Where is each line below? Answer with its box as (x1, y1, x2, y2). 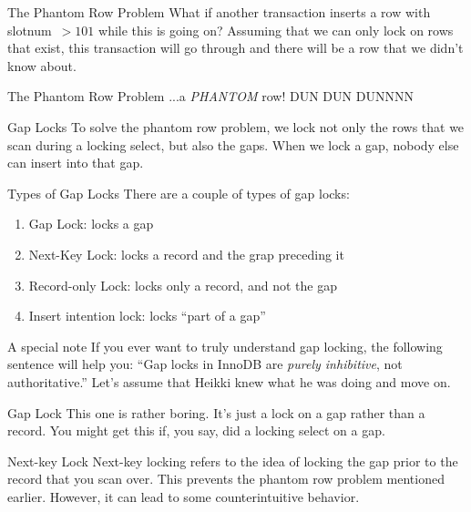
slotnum (7, 20, 52, 39)
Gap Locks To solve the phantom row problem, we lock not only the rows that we (7, 117, 465, 136)
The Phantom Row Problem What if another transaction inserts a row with (7, 3, 431, 21)
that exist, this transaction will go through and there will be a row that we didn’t (7, 38, 464, 57)
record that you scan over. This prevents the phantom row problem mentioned (7, 469, 445, 488)
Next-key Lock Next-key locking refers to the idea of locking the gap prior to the (7, 451, 458, 470)
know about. (7, 56, 77, 75)
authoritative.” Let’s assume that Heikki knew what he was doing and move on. (7, 372, 451, 391)
